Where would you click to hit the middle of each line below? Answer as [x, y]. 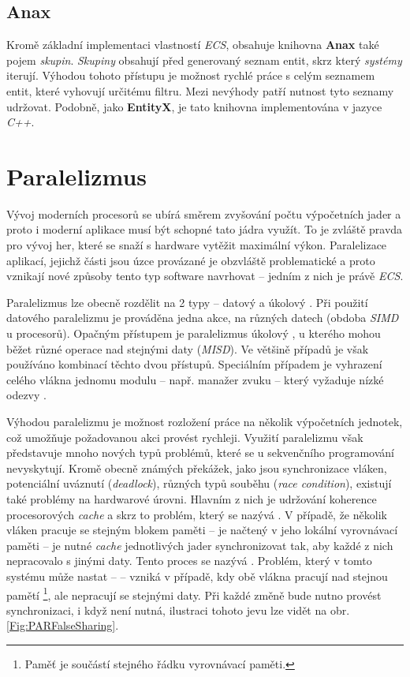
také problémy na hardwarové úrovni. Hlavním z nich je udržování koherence [192, 498]
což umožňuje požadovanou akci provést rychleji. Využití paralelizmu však [185, 437]
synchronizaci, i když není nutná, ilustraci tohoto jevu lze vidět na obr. [178, 610]
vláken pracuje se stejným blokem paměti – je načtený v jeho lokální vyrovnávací [202, 530]
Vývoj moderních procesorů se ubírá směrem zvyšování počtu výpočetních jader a [204, 213]
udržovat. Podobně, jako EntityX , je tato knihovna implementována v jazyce [194, 106]
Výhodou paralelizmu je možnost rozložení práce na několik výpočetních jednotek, [205, 422]
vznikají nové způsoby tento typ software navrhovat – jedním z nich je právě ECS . [205, 276]
